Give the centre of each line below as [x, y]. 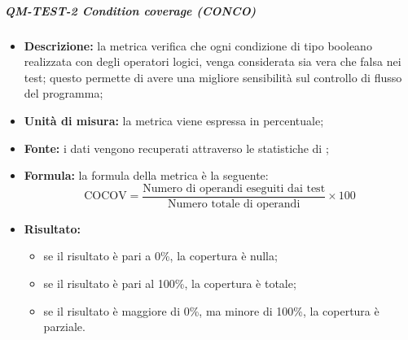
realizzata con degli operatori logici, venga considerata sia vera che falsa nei [213, 61]
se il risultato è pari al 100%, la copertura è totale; [170, 283]
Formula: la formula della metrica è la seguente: [146, 175]
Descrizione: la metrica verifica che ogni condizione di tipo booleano [198, 45]
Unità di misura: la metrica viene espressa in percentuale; [174, 120]
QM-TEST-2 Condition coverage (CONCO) [131, 10]
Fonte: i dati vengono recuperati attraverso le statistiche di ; [176, 148]
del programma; [64, 93]
